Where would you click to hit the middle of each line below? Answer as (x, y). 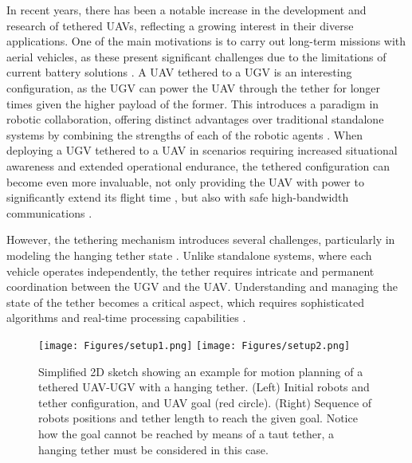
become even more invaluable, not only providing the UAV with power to (185, 181)
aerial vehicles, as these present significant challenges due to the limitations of (196, 56)
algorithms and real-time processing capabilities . (126, 318)
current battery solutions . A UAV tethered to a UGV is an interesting (179, 72)
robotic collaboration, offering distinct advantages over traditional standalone (195, 119)
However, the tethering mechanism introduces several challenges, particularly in (201, 239)
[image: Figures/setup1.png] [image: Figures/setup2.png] (194, 345)
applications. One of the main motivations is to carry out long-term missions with (206, 41)
